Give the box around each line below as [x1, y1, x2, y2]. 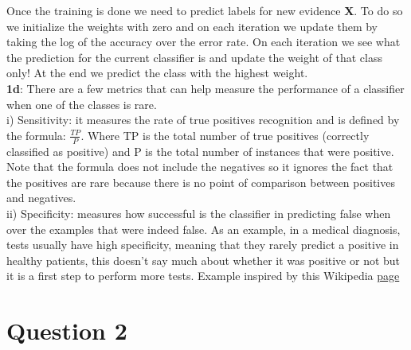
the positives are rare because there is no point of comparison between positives [6, 173, 395, 190]
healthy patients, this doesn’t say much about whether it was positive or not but [6, 251, 401, 268]
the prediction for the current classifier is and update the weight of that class [6, 49, 382, 65]
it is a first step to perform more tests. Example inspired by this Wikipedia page [6, 267, 400, 284]
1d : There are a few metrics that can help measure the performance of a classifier [6, 80, 405, 96]
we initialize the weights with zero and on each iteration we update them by [6, 17, 378, 34]
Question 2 [6, 314, 127, 347]
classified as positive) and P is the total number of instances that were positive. [6, 142, 394, 159]
